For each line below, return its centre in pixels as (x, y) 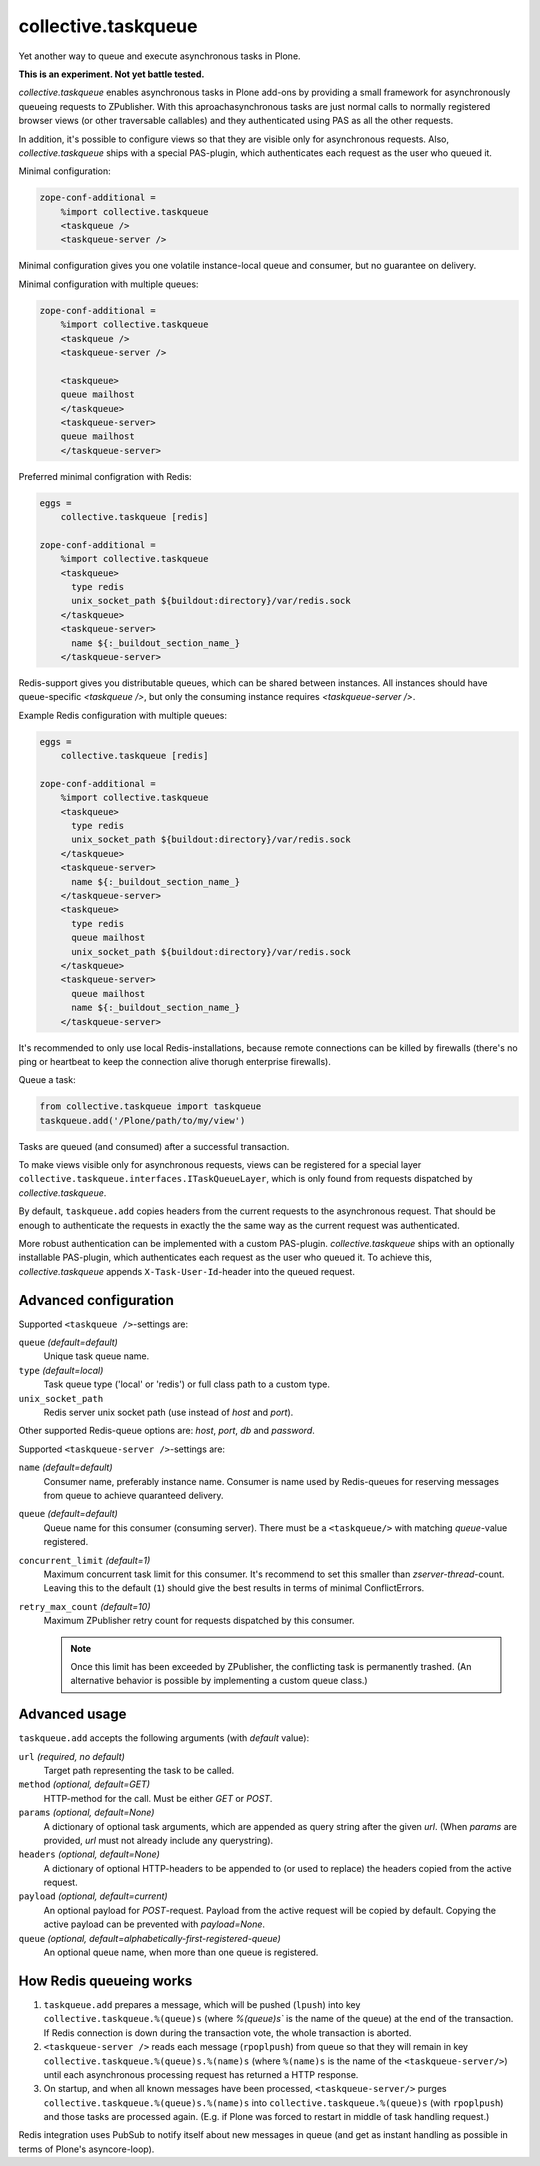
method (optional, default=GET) (84, 1784)
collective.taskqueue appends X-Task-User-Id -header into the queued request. (186, 1271)
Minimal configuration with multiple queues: (108, 284)
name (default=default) (66, 1467)
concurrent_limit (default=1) (84, 1560)
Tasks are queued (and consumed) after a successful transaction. (154, 1146)
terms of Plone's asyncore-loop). (86, 2149)
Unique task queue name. (96, 1356)
